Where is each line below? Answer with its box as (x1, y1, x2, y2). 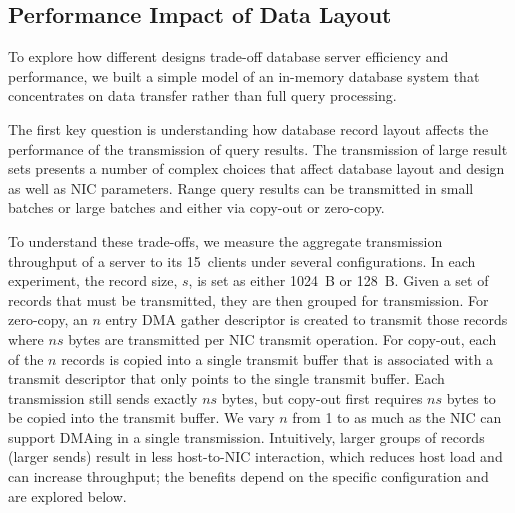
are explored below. (8, 485, 127, 506)
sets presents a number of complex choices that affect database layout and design (8, 158, 505, 179)
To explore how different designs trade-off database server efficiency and (8, 46, 449, 67)
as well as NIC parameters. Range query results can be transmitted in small (8, 177, 474, 198)
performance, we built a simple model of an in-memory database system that (8, 65, 480, 86)
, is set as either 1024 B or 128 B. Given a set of (188, 270, 489, 291)
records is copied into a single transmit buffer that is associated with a (61, 348, 494, 369)
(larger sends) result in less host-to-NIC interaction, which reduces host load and (8, 446, 503, 467)
